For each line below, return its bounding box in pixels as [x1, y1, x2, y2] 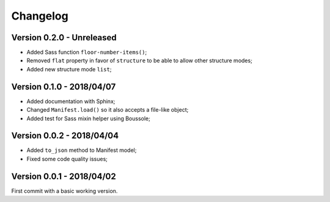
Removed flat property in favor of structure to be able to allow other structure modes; [26, 57, 253, 64]
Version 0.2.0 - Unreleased [11, 32, 117, 43]
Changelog [11, 9, 68, 23]
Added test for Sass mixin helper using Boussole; [26, 115, 151, 122]
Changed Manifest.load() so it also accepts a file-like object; [26, 106, 189, 114]
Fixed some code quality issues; [26, 155, 108, 162]
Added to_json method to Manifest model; [26, 146, 137, 154]
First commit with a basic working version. [11, 187, 118, 195]
